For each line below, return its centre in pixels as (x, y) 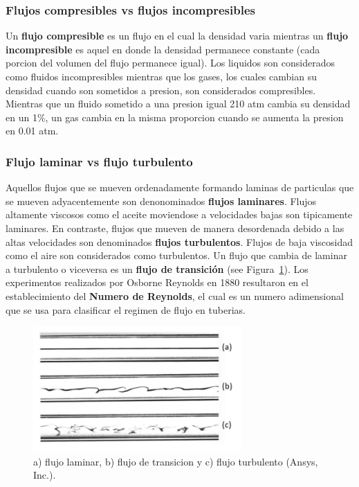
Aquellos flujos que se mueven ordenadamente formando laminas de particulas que (180, 187)
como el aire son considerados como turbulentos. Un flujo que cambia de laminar (176, 255)
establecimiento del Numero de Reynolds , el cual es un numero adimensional (175, 295)
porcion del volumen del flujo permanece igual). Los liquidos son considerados (170, 63)
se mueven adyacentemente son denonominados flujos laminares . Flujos (161, 201)
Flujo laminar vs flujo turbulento (99, 161)
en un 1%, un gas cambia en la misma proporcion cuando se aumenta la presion (175, 117)
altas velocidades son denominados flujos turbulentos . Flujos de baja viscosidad (179, 241)
